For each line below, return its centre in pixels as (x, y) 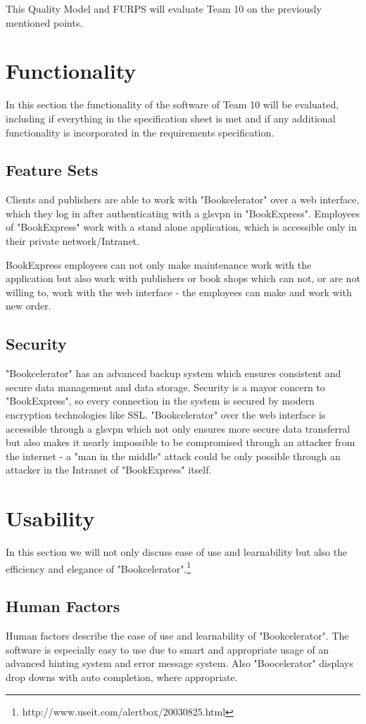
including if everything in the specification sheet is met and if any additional (171, 118)
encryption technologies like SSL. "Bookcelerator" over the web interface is (166, 415)
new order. (29, 306)
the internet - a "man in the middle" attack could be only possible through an (173, 456)
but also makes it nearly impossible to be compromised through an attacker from (181, 442)
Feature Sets (52, 170)
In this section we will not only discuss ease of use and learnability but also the (177, 552)
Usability (50, 518)
